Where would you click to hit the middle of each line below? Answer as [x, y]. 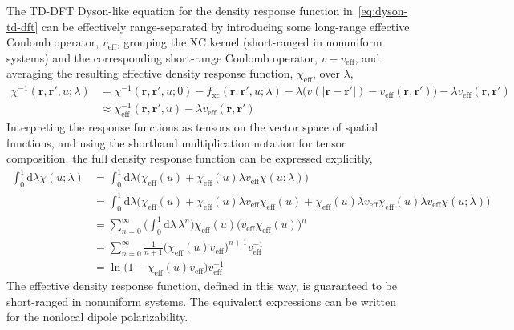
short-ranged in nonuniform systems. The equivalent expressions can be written [202, 301]
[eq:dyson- [383, 10]
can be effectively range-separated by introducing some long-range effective [225, 26]
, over [326, 73]
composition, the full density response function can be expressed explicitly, [190, 158]
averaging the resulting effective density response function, [150, 73]
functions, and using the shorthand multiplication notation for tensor [176, 142]
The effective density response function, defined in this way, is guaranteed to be [202, 286]
